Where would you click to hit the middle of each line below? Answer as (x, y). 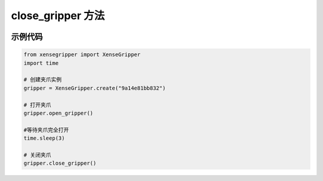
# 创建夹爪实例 (43, 80)
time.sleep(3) (44, 138)
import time (41, 63)
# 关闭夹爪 (37, 155)
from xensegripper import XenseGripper (82, 55)
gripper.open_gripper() (59, 113)
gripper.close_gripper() (60, 163)
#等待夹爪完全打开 (46, 130)
